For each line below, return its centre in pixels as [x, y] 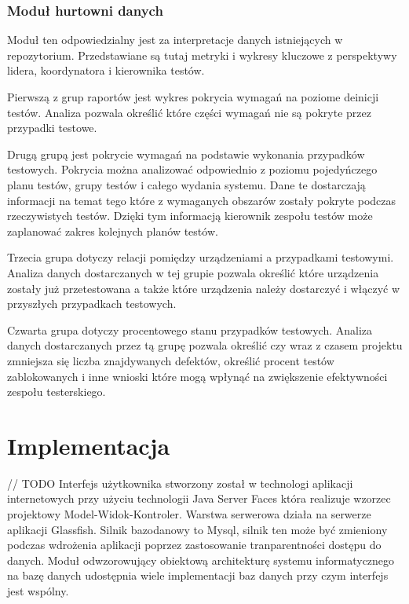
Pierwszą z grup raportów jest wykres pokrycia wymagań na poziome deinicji [193, 97]
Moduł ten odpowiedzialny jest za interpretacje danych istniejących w [175, 40]
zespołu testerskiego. [57, 392]
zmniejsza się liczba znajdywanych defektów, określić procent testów [171, 360]
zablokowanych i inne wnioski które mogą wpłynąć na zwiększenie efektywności [197, 376]
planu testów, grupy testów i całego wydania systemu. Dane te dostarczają [186, 184]
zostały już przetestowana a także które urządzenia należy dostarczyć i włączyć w [204, 288]
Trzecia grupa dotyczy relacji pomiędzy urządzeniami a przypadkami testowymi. [201, 257]
